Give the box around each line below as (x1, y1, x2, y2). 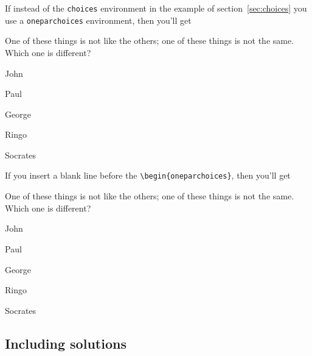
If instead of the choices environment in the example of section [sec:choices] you (5, 2, 307, 14)
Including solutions (5, 333, 127, 352)
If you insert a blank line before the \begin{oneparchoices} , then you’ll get (5, 169, 291, 182)
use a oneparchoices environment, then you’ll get (5, 13, 192, 26)
